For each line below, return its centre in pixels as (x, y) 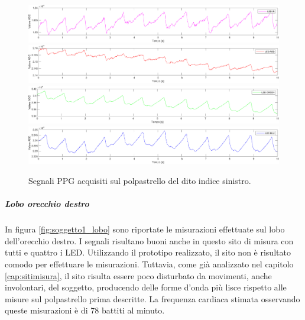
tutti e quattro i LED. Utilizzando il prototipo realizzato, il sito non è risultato (148, 252)
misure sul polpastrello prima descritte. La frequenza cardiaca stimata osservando (152, 298)
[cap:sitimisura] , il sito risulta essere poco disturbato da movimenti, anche (138, 275)
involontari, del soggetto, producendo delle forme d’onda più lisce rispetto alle (146, 287)
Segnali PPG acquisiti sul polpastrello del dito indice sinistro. (140, 180)
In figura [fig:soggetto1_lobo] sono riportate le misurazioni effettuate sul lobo (145, 229)
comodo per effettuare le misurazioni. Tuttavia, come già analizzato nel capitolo (149, 264)
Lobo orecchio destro (47, 204)
